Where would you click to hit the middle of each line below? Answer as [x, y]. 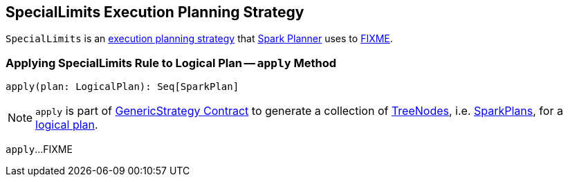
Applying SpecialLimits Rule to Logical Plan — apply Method [171, 63]
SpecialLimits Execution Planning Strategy [155, 12]
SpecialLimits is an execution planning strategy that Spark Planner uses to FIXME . [199, 39]
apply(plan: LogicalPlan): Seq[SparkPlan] [122, 87]
